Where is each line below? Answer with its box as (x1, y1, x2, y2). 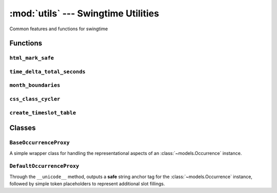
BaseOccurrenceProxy (9, 139, 70, 146)
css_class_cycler (9, 95, 61, 103)
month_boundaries (9, 82, 61, 89)
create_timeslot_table (9, 109, 76, 116)
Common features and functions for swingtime (9, 26, 108, 32)
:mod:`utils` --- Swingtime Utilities (9, 8, 159, 19)
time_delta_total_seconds (9, 68, 86, 75)
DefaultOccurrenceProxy (9, 163, 80, 169)
